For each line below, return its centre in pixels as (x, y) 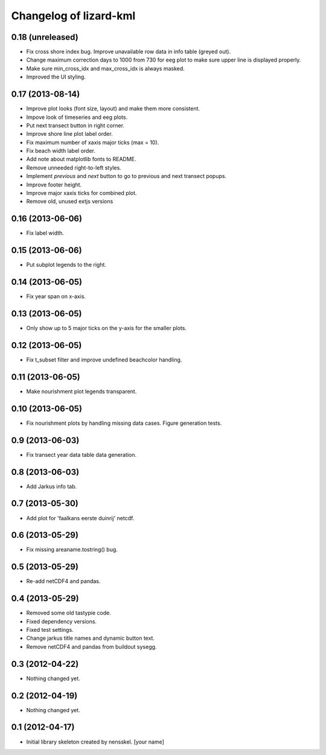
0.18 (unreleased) (45, 37)
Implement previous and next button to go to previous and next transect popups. (126, 176)
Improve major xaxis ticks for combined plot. (81, 193)
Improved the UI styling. (56, 77)
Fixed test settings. (50, 630)
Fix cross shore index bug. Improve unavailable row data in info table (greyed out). (129, 52)
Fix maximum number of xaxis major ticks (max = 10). (93, 142)
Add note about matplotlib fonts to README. (81, 159)
